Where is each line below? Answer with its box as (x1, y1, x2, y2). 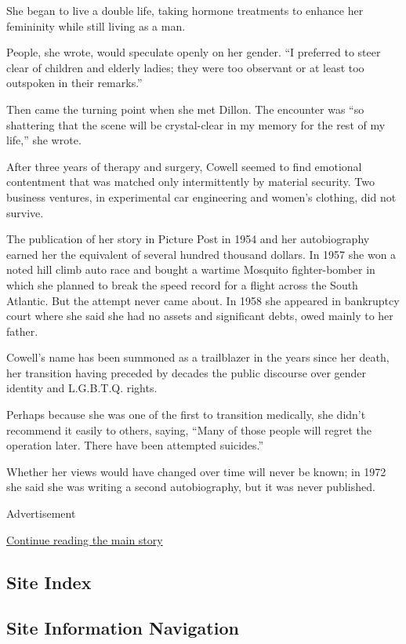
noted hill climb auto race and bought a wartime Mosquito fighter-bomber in (6, 261, 375, 278)
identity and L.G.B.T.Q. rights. (6, 380, 158, 396)
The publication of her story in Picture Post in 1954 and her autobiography (6, 231, 370, 247)
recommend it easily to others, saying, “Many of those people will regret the (6, 421, 372, 438)
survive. (6, 204, 44, 220)
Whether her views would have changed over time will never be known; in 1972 (6, 463, 386, 479)
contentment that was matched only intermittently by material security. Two (6, 173, 375, 190)
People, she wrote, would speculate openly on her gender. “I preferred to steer (6, 44, 381, 60)
